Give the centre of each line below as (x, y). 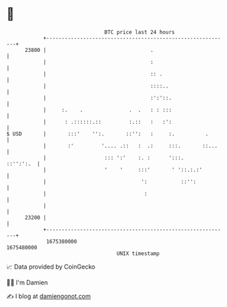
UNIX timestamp (138, 253)
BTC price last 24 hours (139, 32)
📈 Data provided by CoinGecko (51, 267)
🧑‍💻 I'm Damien (27, 282)
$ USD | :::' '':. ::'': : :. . (108, 134)
